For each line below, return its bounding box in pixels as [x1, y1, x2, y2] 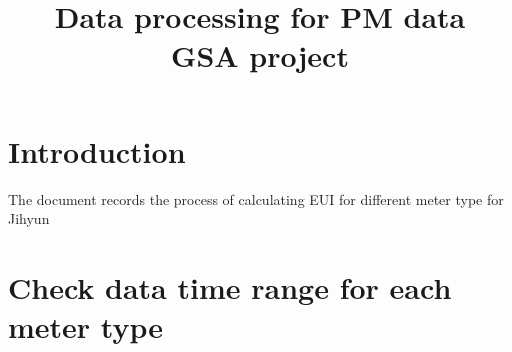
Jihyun [8, 208, 50, 229]
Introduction [8, 130, 186, 171]
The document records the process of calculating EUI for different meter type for [8, 188, 504, 209]
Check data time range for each [8, 266, 452, 307]
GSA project [171, 35, 349, 76]
